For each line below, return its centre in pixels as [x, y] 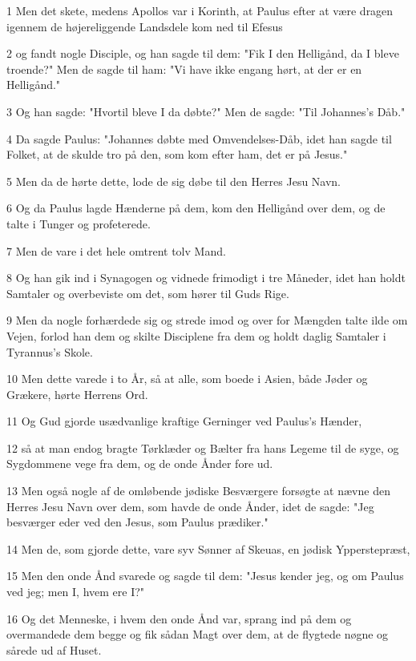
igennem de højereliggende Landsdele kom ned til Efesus [145, 26]
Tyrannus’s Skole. [50, 351]
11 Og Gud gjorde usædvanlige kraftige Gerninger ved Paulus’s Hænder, [184, 421]
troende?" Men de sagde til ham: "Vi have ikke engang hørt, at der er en [184, 69]
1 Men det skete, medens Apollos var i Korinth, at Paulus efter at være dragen [200, 10]
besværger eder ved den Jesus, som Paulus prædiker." [137, 522]
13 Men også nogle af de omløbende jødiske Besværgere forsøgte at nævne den [198, 491]
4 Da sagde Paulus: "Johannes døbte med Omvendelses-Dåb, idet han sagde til [199, 138]
